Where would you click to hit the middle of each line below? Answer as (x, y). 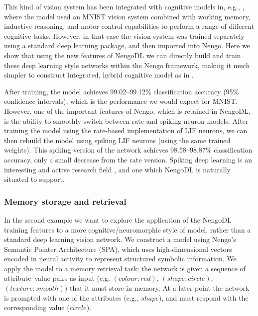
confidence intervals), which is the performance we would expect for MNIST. (121, 101)
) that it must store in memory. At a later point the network (157, 288)
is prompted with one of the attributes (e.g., (71, 297)
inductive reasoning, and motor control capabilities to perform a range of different (129, 26)
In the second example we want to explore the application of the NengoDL (118, 219)
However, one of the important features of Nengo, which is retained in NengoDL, (127, 111)
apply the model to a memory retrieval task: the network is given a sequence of (125, 268)
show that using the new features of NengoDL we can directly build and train (123, 55)
